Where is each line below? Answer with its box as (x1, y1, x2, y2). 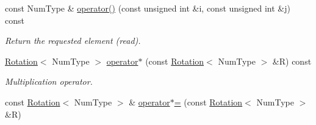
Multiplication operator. (5, 75, 93, 88)
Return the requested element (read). (5, 34, 141, 47)
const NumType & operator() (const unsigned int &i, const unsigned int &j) (5, 2, 290, 14)
